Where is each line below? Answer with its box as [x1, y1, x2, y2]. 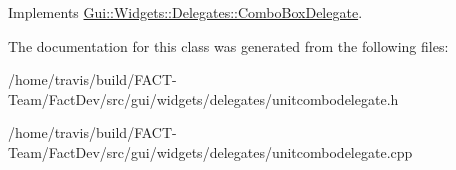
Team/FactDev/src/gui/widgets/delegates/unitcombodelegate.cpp [8, 141, 413, 162]
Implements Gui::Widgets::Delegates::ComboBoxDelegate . [8, 2, 363, 22]
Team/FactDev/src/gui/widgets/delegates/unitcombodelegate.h [8, 88, 399, 109]
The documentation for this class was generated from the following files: [8, 35, 449, 56]
